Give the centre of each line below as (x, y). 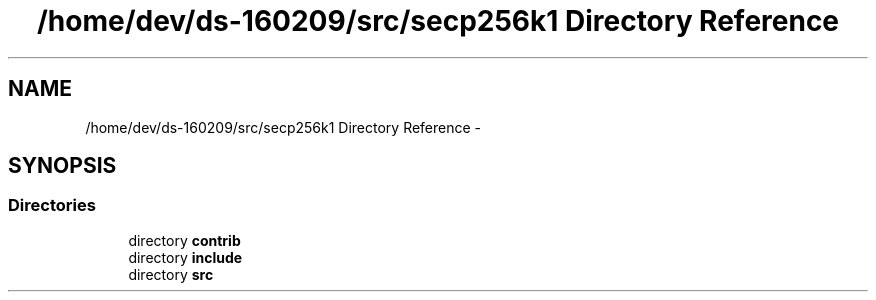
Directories (52, 205)
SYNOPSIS (62, 166)
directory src (171, 274)
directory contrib (184, 240)
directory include (185, 257)
